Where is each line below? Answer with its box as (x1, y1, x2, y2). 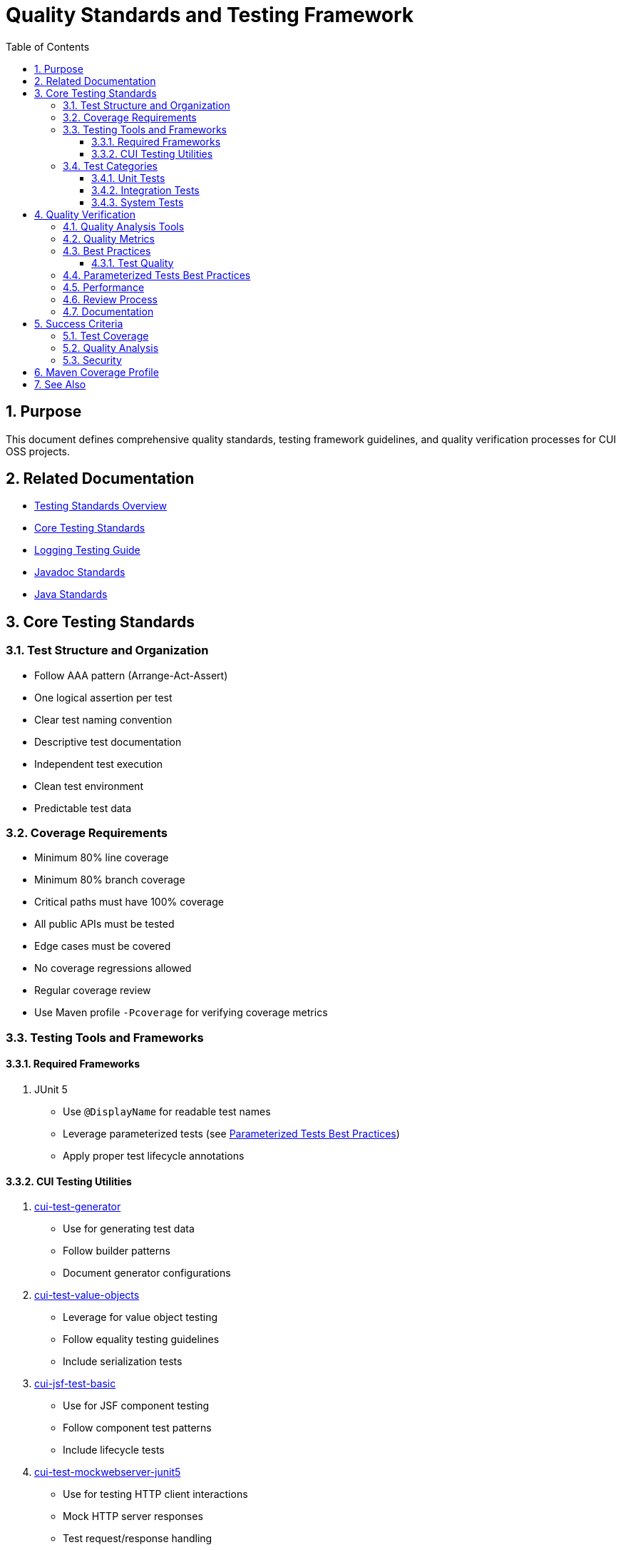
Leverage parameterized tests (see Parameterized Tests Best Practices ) (63, 1128, 400, 1140)
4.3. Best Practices (63, 244, 151, 257)
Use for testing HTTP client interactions (63, 1488, 248, 1501)
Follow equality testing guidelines (63, 1333, 220, 1346)
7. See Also (34, 378, 86, 390)
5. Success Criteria (34, 317, 123, 330)
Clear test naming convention (34, 713, 173, 726)
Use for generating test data (63, 1222, 195, 1235)
